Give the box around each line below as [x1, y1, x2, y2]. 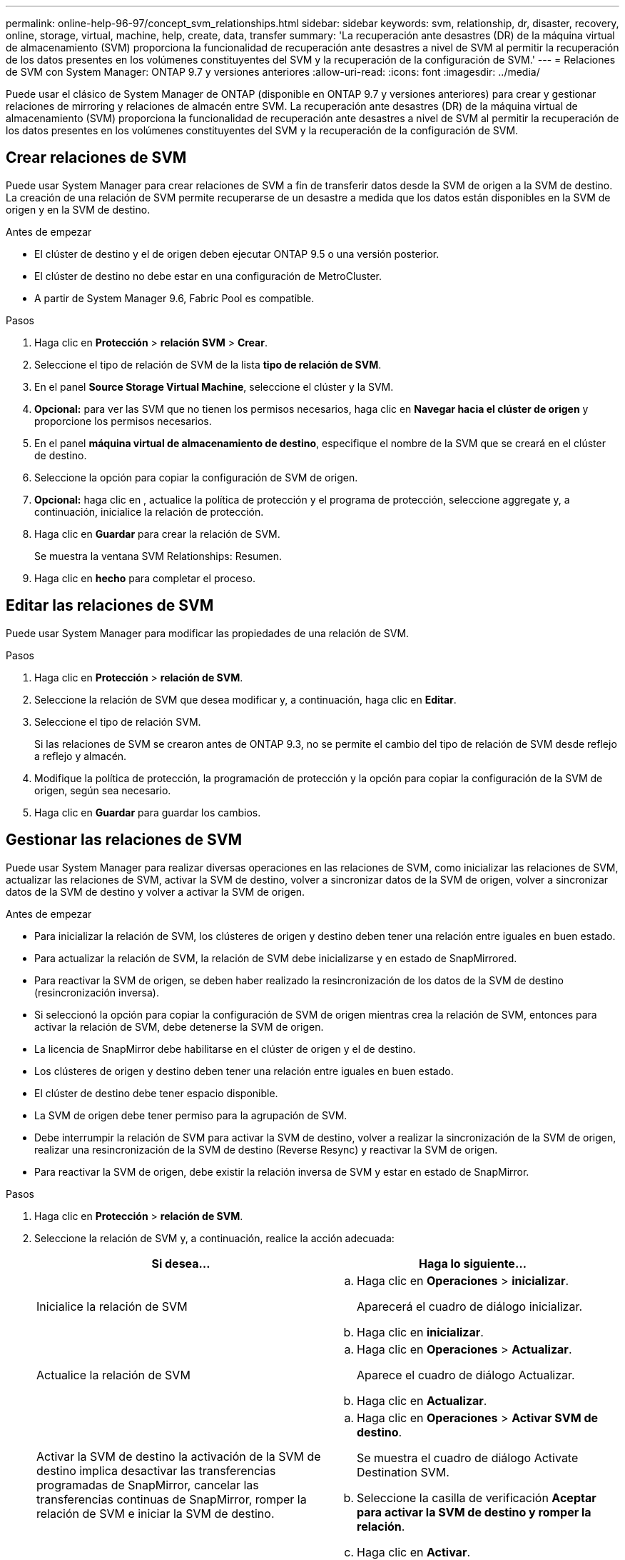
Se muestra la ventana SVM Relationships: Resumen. [34, 549, 283, 562]
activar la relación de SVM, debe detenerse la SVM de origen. [34, 1020, 324, 1033]
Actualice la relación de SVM [36, 1367, 190, 1382]
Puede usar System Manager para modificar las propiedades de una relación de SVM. [6, 626, 410, 639]
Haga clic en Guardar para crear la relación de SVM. [34, 527, 280, 540]
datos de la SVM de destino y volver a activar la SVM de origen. [6, 885, 305, 898]
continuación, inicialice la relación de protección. [34, 505, 264, 518]
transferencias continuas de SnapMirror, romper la [36, 1491, 307, 1506]
